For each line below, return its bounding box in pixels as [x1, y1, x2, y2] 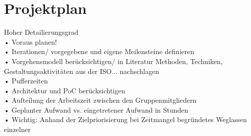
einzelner [4, 124, 31, 135]
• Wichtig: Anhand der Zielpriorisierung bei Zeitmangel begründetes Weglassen [4, 114, 247, 125]
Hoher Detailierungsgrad [4, 27, 78, 37]
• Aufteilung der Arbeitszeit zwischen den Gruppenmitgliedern [4, 95, 197, 105]
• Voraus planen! [4, 36, 57, 47]
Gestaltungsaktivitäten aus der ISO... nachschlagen [4, 66, 159, 76]
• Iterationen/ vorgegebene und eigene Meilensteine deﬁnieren [4, 46, 194, 57]
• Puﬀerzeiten [4, 75, 48, 86]
